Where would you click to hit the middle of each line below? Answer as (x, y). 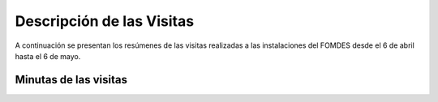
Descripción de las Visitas (105, 21)
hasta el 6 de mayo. (48, 56)
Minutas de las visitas (71, 80)
